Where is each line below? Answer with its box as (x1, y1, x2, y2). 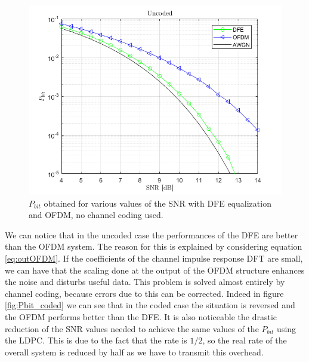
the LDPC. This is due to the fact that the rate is (5, 334, 187, 346)
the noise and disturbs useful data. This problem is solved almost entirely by (5, 275, 285, 288)
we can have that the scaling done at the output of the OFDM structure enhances (5, 263, 305, 276)
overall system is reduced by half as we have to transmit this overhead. (5, 345, 264, 358)
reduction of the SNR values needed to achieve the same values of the (5, 322, 259, 335)
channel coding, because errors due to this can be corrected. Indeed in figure (5, 287, 284, 299)
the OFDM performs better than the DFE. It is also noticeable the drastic (5, 310, 277, 323)
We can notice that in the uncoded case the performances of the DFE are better (5, 228, 298, 241)
